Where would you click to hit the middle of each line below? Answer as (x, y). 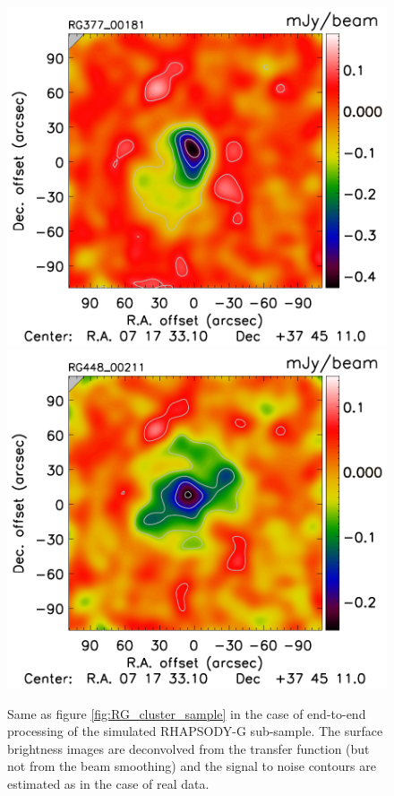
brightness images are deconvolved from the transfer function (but (188, 748)
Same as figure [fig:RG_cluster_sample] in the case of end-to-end (187, 713)
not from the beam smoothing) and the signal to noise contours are (192, 766)
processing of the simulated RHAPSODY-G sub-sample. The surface (195, 731)
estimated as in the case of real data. (108, 783)
